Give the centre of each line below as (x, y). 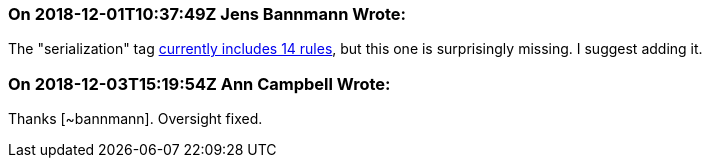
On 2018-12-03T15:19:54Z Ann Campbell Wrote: (199, 83)
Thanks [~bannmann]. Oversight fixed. (135, 119)
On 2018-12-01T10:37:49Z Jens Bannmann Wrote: (207, 14)
